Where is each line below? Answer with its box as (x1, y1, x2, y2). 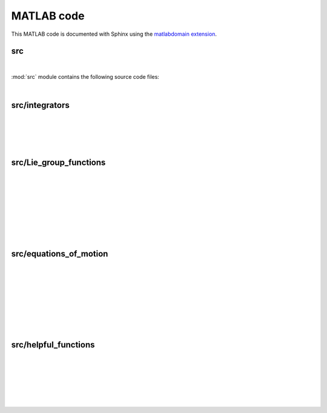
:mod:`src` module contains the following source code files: (11, 73, 160, 80)
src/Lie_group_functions (11, 158, 106, 168)
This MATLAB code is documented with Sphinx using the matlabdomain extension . (11, 30, 217, 38)
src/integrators (11, 100, 70, 110)
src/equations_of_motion (11, 249, 108, 259)
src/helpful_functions (11, 340, 95, 350)
